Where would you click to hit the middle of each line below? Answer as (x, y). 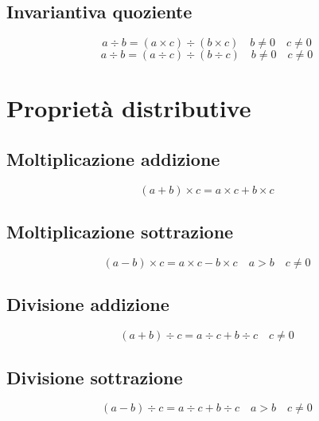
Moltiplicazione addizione (113, 158)
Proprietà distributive (129, 108)
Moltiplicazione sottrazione (120, 232)
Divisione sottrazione (95, 377)
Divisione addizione (88, 304)
